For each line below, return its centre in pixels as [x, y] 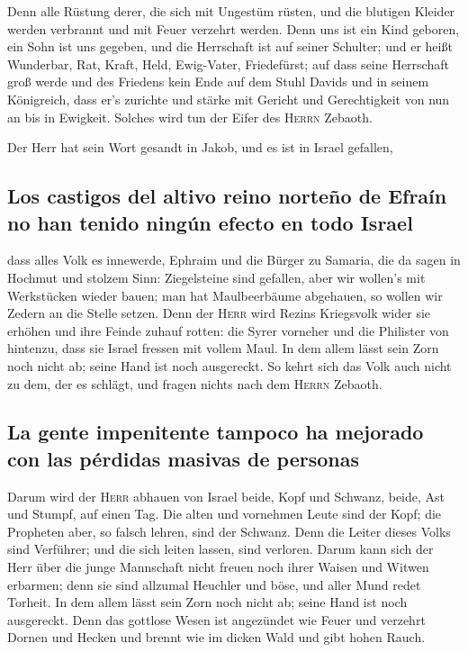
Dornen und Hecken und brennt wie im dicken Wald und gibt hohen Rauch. [216, 637]
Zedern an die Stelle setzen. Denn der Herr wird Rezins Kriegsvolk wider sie [219, 313]
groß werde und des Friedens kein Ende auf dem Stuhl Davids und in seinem [218, 81]
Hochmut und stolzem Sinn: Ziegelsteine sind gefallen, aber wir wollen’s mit [216, 277]
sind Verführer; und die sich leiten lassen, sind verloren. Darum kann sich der [220, 549]
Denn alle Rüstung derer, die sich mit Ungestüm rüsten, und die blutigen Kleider [231, 11]
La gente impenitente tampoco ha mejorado [216, 432]
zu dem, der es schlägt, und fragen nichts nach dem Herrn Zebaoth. [195, 383]
